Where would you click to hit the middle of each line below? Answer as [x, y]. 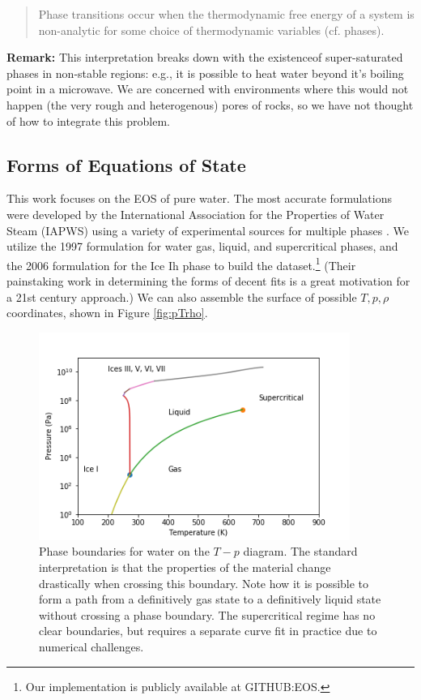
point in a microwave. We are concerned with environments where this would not [208, 89]
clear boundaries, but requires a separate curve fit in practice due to [208, 631]
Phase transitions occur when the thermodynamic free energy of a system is [226, 14]
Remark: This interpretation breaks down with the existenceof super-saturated [205, 57]
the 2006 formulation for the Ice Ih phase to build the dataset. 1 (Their [181, 264]
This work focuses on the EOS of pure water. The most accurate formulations [199, 198]
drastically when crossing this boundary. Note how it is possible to [204, 583]
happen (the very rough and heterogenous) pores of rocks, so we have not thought [210, 104]
